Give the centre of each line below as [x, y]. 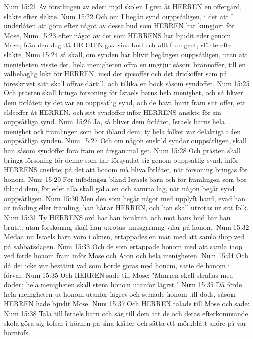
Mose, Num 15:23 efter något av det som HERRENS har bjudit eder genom [117, 35]
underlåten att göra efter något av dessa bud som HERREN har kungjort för [119, 26]
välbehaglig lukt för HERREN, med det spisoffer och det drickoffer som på [116, 74]
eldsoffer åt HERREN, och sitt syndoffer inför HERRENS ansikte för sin [113, 112]
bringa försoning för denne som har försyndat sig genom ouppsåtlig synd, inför [121, 160]
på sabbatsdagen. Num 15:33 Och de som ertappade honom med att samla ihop [123, 246]
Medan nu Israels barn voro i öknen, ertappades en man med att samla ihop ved [124, 237]
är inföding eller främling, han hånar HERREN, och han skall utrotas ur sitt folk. [126, 208]
